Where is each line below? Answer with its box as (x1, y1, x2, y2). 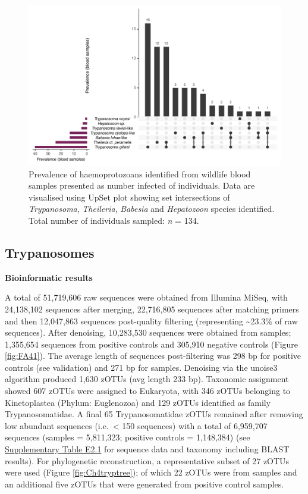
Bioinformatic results (5, 271, 93, 283)
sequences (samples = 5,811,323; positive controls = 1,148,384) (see (5, 431, 250, 443)
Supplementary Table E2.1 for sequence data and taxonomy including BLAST (5, 443, 290, 455)
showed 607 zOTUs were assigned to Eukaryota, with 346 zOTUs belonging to (5, 384, 291, 397)
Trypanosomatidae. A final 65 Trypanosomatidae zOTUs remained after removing (5, 408, 303, 420)
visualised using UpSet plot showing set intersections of (29, 190, 230, 203)
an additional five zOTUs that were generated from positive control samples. (5, 477, 284, 490)
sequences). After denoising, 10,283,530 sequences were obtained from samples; (5, 326, 291, 339)
